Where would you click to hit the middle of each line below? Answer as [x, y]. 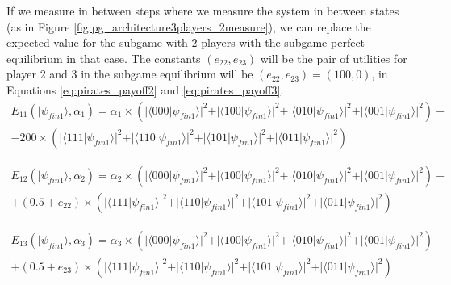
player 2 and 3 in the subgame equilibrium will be [130, 74]
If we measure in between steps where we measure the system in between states [203, 10]
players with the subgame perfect [283, 42]
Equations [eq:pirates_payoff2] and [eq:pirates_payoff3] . [145, 89]
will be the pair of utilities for [334, 58]
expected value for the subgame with [97, 42]
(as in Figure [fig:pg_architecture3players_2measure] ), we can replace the [189, 26]
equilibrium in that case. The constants [104, 58]
